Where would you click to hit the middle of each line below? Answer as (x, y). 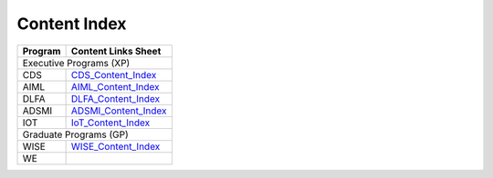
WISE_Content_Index (115, 146)
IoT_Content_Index (110, 123)
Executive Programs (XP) (76, 63)
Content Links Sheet (116, 51)
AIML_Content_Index (115, 86)
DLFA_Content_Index (115, 98)
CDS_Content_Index (114, 74)
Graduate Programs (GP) (76, 134)
